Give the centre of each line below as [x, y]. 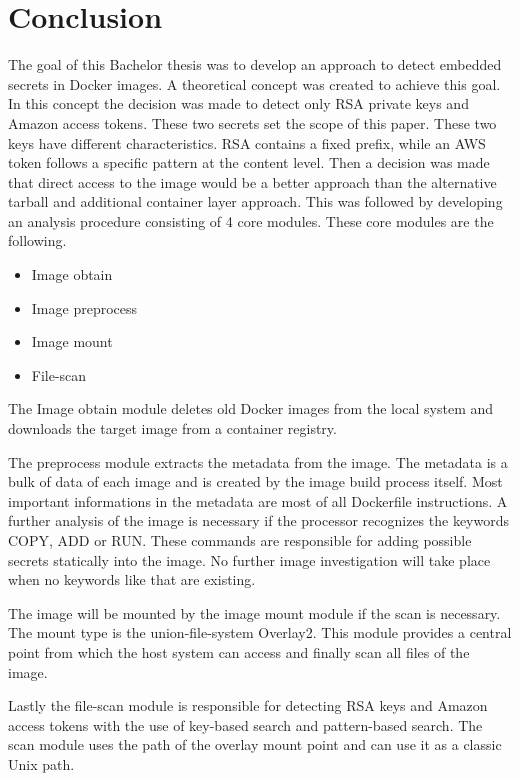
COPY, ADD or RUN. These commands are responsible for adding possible [240, 540]
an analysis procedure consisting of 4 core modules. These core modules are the [251, 220]
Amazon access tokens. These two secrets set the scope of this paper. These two [252, 122]
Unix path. [41, 763]
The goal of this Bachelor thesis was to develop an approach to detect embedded [255, 64]
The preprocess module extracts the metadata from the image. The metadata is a [258, 461]
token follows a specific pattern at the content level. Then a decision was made [249, 162]
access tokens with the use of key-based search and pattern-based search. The [245, 724]
